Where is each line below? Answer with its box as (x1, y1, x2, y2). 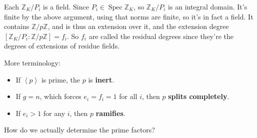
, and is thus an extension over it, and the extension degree (47, 21, 229, 31)
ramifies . (95, 107, 125, 118)
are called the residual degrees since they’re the (88, 30, 233, 41)
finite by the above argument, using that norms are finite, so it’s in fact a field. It (4, 11, 253, 21)
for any (43, 107, 65, 118)
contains (4, 21, 29, 31)
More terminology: (4, 57, 60, 67)
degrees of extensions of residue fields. (4, 40, 120, 51)
